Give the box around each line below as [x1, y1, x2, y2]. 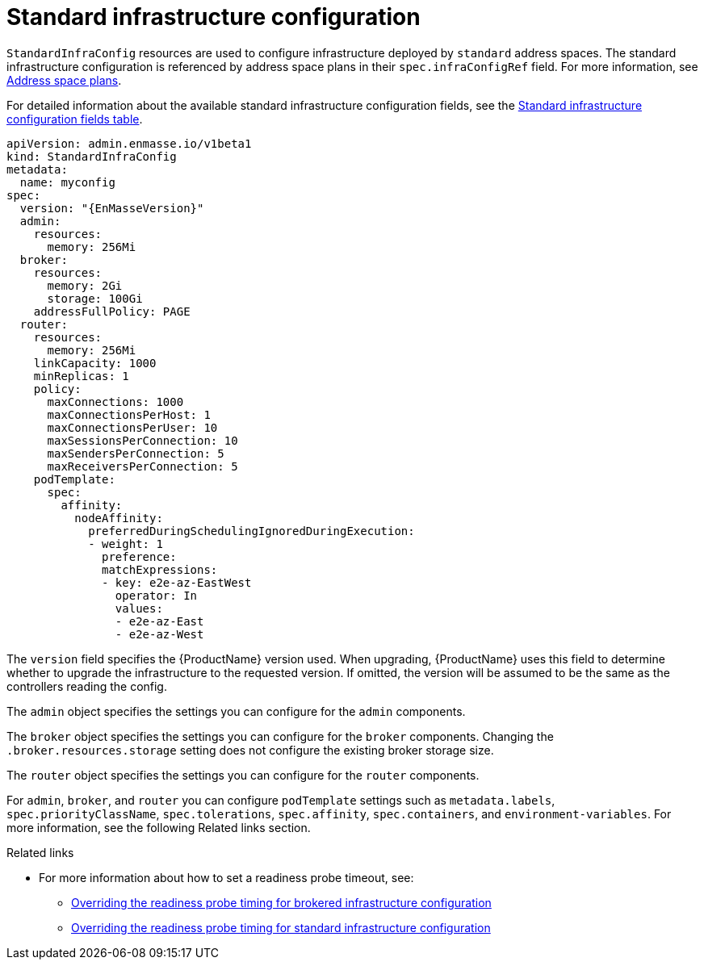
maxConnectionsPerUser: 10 [47, 420, 218, 434]
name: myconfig [19, 175, 115, 189]
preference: [102, 550, 177, 563]
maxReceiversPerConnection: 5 [47, 459, 238, 473]
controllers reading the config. [6, 679, 167, 693]
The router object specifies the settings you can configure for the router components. [6, 767, 480, 782]
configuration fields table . [6, 111, 143, 126]
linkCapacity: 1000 [33, 356, 157, 370]
